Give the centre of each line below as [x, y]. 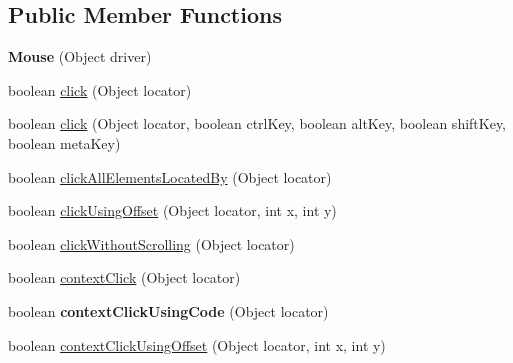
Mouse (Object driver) [80, 56]
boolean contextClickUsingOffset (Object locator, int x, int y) [197, 344]
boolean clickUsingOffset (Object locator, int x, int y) [172, 210]
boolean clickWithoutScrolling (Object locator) [151, 243]
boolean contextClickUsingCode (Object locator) [168, 310]
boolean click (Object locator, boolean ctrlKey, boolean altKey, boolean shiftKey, [257, 123]
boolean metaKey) [64, 142]
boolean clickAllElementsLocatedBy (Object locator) [170, 176]
